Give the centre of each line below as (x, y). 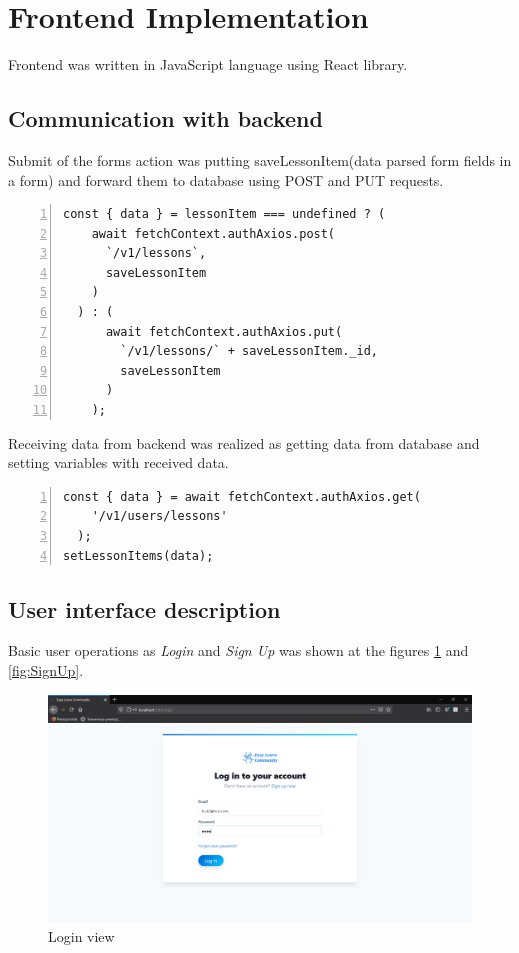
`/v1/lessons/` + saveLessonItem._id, (249, 351)
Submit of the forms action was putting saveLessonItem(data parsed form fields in (260, 159)
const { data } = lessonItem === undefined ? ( (224, 214)
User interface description (144, 608)
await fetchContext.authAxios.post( (213, 233)
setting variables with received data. (118, 462)
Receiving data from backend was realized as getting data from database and (244, 442)
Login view (81, 935)
